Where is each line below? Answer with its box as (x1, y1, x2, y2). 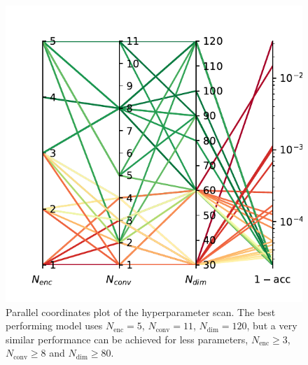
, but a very (246, 318, 297, 333)
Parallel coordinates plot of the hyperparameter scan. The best (6, 304, 276, 319)
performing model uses (6, 318, 103, 333)
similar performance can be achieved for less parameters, (6, 331, 248, 346)
